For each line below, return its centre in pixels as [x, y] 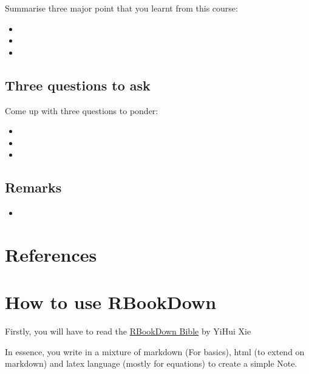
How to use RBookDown [111, 302]
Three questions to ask [78, 85]
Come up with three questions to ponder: [82, 110]
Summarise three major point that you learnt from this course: [121, 8]
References [51, 254]
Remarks [33, 187]
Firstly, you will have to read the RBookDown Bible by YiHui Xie [128, 331]
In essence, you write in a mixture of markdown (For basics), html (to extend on [155, 351]
